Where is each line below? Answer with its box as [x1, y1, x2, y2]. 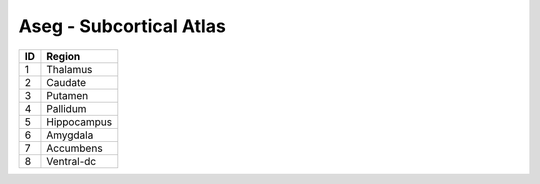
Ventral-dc [46, 154, 97, 168]
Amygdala [46, 128, 94, 142]
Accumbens [46, 141, 104, 155]
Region [46, 49, 81, 63]
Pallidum [46, 101, 87, 115]
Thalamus [46, 62, 93, 76]
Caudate [46, 75, 87, 89]
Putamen [46, 88, 89, 102]
